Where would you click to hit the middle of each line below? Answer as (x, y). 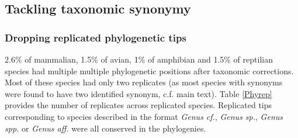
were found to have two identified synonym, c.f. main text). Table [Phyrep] (138, 93)
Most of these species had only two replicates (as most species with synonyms (144, 82)
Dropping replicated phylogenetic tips (96, 37)
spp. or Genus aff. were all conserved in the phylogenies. (105, 128)
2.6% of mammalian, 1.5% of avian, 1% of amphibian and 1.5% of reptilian (139, 59)
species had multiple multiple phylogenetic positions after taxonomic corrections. (149, 70)
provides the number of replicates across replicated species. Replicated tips (138, 105)
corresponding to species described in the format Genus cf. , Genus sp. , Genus (144, 116)
